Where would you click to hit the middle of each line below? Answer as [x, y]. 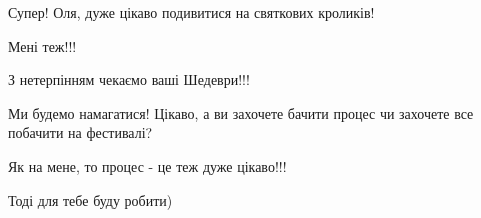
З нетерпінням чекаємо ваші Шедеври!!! [129, 79]
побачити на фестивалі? [80, 132]
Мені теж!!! [42, 45]
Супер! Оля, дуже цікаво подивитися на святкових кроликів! [191, 12]
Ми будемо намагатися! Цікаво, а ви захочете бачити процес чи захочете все [241, 112]
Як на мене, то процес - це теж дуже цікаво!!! [147, 165]
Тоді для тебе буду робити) [90, 199]
